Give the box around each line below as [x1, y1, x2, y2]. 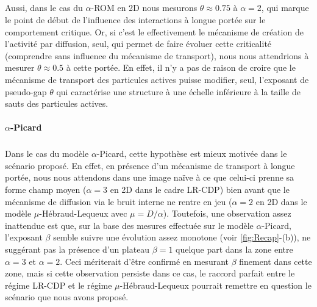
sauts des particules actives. [5, 97, 109, 110]
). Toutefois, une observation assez [163, 207, 291, 220]
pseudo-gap [5, 85, 47, 98]
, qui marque [261, 1, 309, 14]
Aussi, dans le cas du [5, 1, 83, 14]
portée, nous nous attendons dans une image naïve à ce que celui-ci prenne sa [5, 171, 294, 184]
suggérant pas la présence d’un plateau [5, 243, 150, 256]
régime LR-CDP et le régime [5, 278, 112, 291]
